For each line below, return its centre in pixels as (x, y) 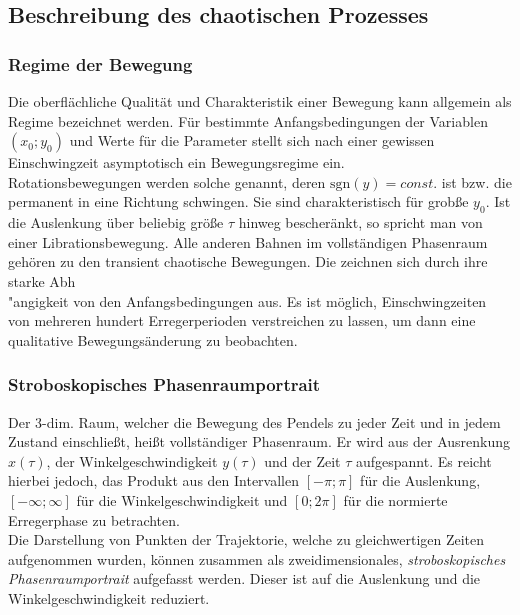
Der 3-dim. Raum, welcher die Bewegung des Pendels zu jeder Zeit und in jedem (254, 421)
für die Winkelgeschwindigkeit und (182, 499)
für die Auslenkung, (420, 480)
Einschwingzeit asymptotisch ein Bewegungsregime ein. (176, 162)
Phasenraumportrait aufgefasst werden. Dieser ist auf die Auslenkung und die (244, 578)
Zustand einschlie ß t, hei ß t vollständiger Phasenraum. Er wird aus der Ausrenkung (259, 441)
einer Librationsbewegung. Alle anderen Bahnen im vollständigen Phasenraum (248, 241)
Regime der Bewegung (100, 63)
